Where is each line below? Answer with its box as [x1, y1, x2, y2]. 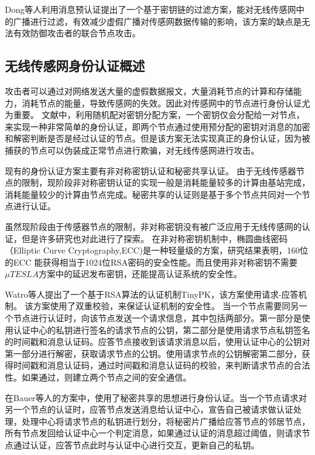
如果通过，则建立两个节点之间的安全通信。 [21, 371, 191, 384]
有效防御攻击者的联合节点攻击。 [13, 27, 141, 39]
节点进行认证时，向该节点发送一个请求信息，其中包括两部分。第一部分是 [13, 312, 302, 324]
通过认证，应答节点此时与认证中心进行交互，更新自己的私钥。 [13, 439, 259, 451]
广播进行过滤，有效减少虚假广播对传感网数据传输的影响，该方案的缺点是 [13, 15, 302, 27]
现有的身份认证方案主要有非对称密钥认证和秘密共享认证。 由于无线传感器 [5, 164, 296, 177]
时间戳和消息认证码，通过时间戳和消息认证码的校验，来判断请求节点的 [13, 359, 293, 372]
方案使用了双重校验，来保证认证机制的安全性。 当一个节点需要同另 [33, 300, 299, 312]
